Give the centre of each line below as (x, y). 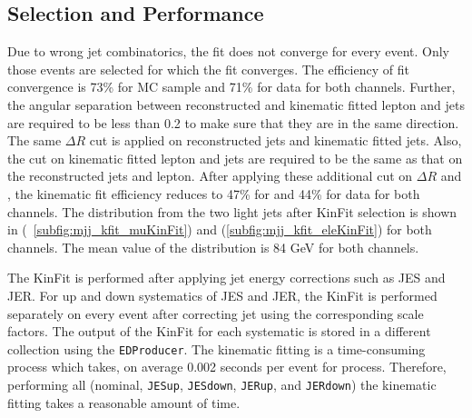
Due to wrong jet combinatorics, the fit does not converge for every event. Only (229, 51)
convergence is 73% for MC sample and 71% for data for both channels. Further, (231, 87)
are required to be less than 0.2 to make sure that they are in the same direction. (233, 122)
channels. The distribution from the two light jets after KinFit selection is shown (232, 211)
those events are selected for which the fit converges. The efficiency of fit (208, 69)
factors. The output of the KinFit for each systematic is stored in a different (219, 331)
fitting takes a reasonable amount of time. (124, 402)
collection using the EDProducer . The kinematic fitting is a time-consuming (216, 348)
